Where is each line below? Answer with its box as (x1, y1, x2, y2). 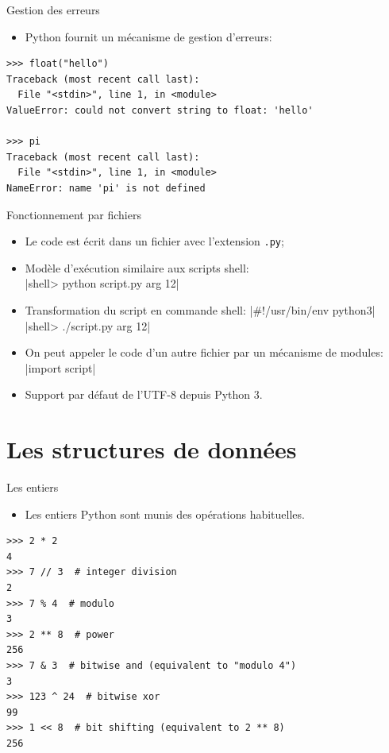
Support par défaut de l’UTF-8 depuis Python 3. (25, 386, 263, 403)
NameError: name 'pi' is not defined (6, 182, 206, 194)
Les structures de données (6, 433, 297, 465)
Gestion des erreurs (6, 2, 100, 17)
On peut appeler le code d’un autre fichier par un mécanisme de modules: (25, 344, 383, 361)
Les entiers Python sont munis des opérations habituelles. (25, 505, 305, 522)
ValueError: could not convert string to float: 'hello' (6, 104, 314, 116)
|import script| (25, 359, 96, 376)
